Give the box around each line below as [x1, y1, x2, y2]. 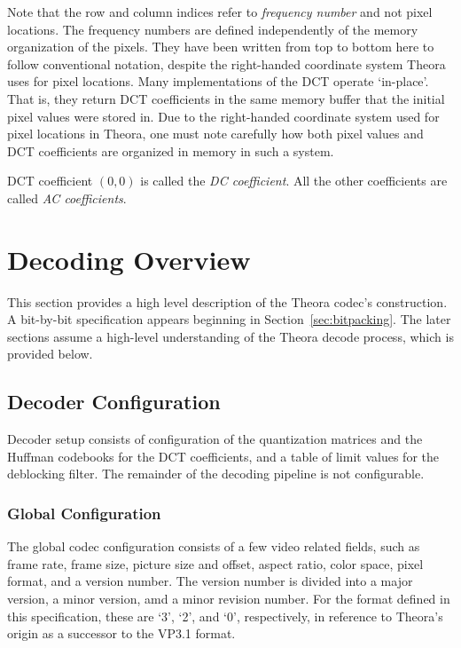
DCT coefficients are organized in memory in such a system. [7, 141, 334, 160]
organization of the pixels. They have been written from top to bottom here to [7, 37, 434, 56]
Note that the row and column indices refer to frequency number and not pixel [7, 3, 433, 20]
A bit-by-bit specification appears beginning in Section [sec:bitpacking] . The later [7, 310, 451, 328]
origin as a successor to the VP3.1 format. [7, 624, 236, 643]
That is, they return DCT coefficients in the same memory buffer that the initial [7, 89, 445, 107]
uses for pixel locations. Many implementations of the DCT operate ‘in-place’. [7, 72, 429, 91]
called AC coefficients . [7, 188, 127, 207]
